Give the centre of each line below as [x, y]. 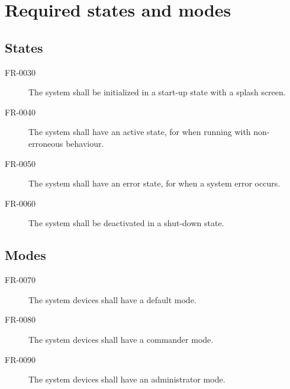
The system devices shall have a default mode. [112, 299]
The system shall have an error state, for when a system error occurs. [154, 183]
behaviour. [85, 143]
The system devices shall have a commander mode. [121, 339]
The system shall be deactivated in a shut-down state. [126, 223]
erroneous [46, 143]
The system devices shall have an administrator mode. [127, 379]
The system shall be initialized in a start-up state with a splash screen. [157, 92]
